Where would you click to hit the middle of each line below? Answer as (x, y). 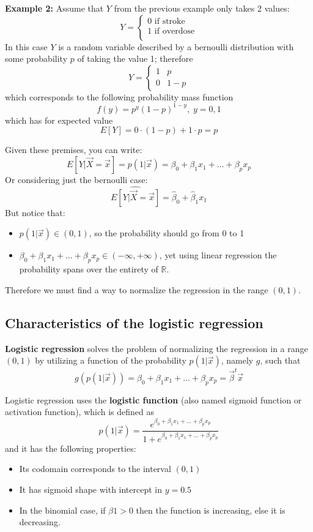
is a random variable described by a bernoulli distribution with (176, 46)
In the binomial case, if (62, 510)
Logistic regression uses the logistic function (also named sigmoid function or (153, 399)
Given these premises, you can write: (74, 150)
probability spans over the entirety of (89, 269)
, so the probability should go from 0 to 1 (167, 233)
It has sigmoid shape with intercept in (91, 489)
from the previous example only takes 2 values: (202, 8)
